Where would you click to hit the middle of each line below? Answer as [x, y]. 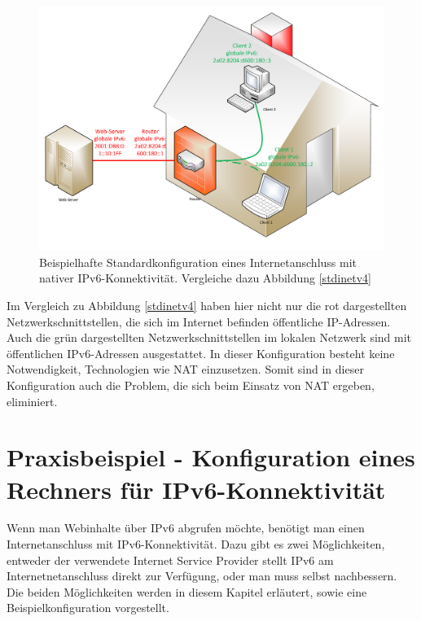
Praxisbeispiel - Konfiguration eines [211, 457]
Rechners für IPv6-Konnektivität [196, 489]
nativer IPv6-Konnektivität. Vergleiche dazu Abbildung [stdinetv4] [205, 278]
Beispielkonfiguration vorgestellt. [88, 608]
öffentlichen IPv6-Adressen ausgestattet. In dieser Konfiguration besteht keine [201, 353]
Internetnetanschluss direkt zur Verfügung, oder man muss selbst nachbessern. [202, 576]
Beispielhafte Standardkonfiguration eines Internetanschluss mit [198, 262]
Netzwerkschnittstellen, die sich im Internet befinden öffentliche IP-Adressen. [199, 321]
